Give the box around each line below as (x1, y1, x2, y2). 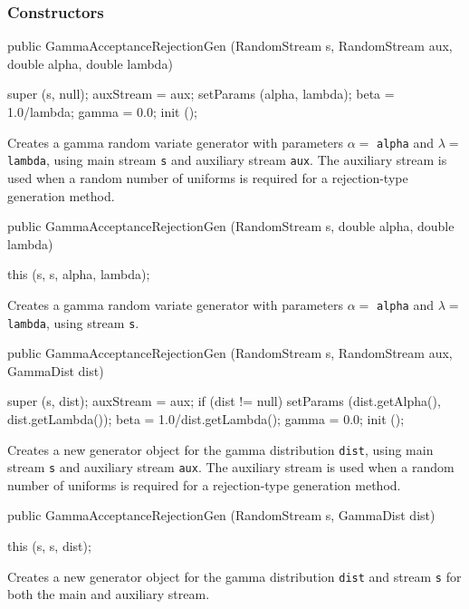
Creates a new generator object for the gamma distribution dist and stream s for (7, 566, 462, 585)
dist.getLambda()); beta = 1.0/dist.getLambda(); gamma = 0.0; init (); (7, 409, 405, 428)
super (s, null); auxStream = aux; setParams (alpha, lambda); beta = (7, 84, 395, 103)
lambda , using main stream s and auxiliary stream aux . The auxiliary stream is (7, 150, 447, 169)
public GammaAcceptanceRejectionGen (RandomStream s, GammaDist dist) (7, 506, 435, 525)
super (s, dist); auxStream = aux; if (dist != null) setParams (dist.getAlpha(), (7, 391, 441, 411)
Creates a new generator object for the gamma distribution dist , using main (7, 440, 434, 459)
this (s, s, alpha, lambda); (7, 265, 150, 284)
